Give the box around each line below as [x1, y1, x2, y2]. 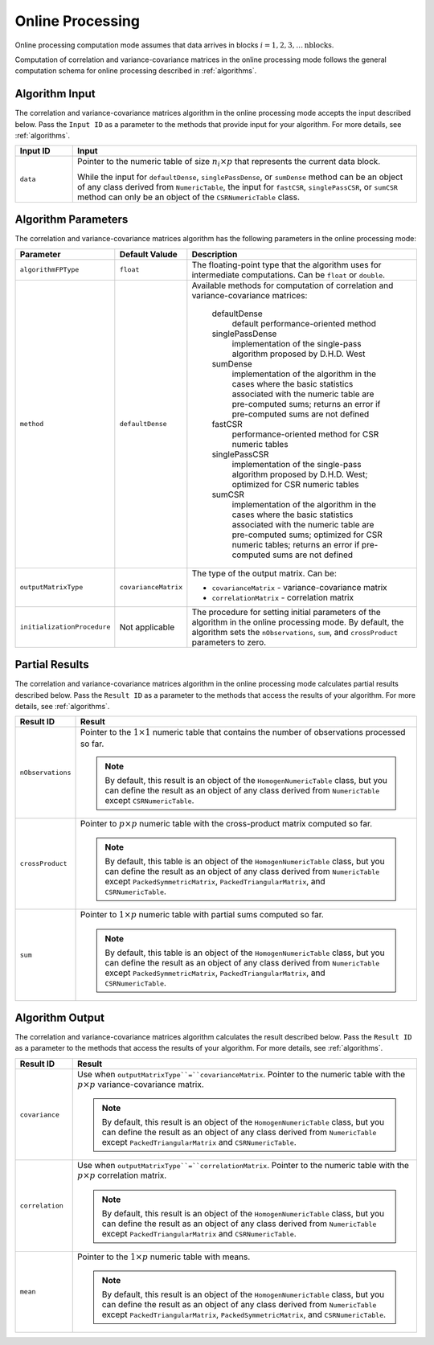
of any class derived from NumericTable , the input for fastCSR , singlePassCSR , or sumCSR [76, 181, 398, 192]
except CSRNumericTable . [104, 794, 194, 806]
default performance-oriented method [231, 318, 377, 329]
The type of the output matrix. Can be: [191, 568, 338, 579]
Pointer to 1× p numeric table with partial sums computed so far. [80, 909, 325, 921]
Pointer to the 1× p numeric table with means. [76, 1251, 251, 1262]
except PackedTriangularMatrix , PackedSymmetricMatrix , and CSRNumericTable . [101, 1309, 386, 1320]
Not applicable [119, 621, 175, 633]
